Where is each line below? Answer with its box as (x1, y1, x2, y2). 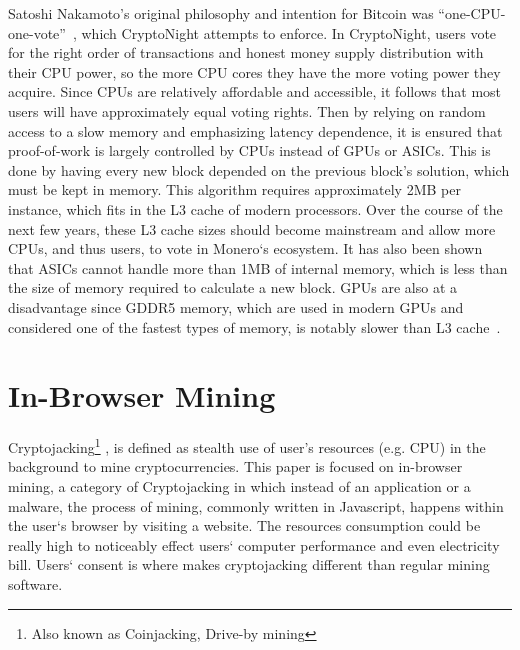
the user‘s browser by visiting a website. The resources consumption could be (8, 515, 481, 536)
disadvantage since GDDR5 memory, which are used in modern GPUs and (8, 296, 464, 317)
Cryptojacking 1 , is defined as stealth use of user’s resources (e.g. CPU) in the (8, 434, 486, 457)
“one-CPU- (438, 3, 506, 23)
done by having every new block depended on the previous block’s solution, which (8, 159, 510, 180)
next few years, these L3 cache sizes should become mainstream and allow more (8, 218, 496, 239)
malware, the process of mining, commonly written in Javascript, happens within (8, 495, 504, 516)
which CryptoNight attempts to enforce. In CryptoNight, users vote (81, 22, 497, 43)
